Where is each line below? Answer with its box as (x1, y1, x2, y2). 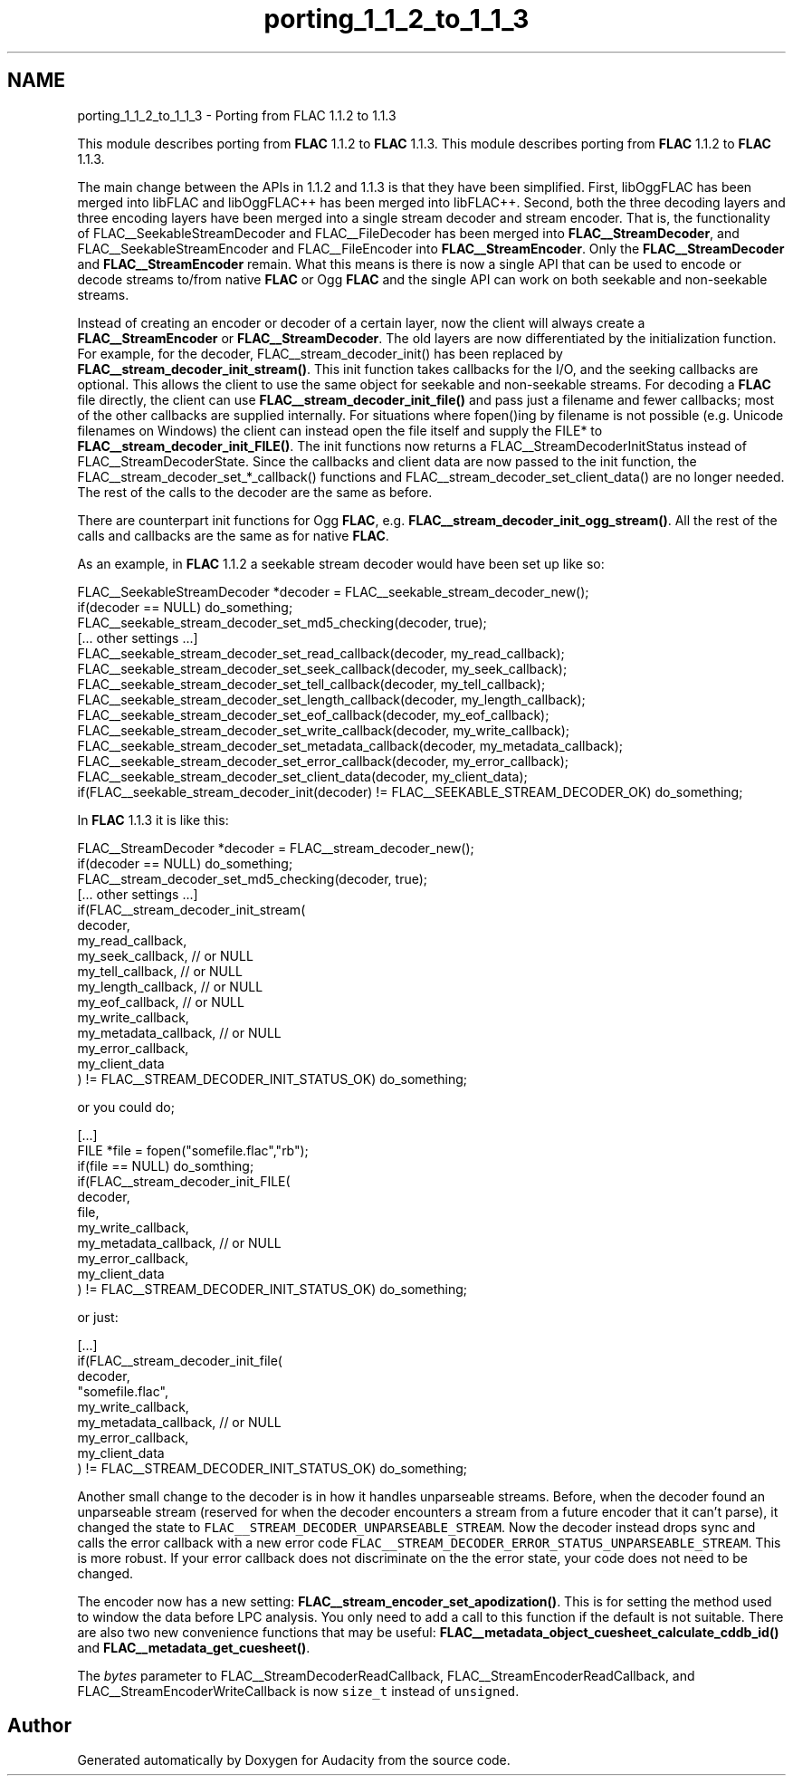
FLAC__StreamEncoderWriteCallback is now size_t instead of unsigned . (77, 1682, 520, 1699)
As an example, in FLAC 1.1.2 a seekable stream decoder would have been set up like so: (77, 555, 605, 571)
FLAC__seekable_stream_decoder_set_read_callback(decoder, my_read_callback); (77, 645, 565, 661)
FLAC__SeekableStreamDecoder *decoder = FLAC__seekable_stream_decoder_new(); (77, 583, 589, 599)
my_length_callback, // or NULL (77, 978, 263, 994)
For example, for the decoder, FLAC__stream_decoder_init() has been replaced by (77, 345, 563, 361)
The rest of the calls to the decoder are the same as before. (77, 484, 433, 500)
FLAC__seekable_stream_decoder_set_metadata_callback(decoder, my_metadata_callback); (77, 737, 624, 753)
